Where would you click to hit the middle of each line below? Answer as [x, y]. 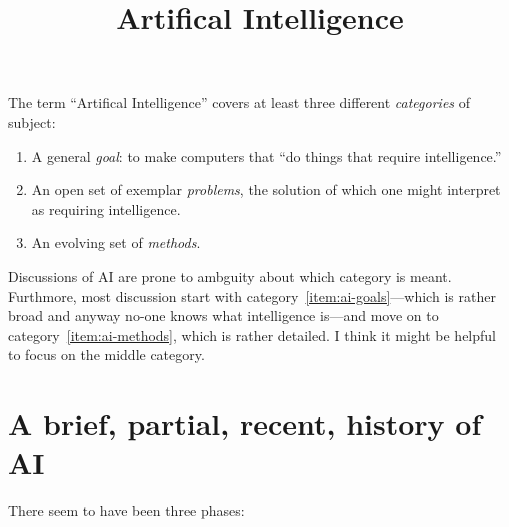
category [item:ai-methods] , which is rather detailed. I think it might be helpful [252, 334]
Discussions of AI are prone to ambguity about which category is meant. [230, 275]
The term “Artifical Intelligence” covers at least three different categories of [239, 102]
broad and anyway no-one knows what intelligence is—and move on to [223, 315]
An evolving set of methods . [116, 242]
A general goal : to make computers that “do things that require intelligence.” [266, 155]
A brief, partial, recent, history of [245, 423]
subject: [32, 121]
